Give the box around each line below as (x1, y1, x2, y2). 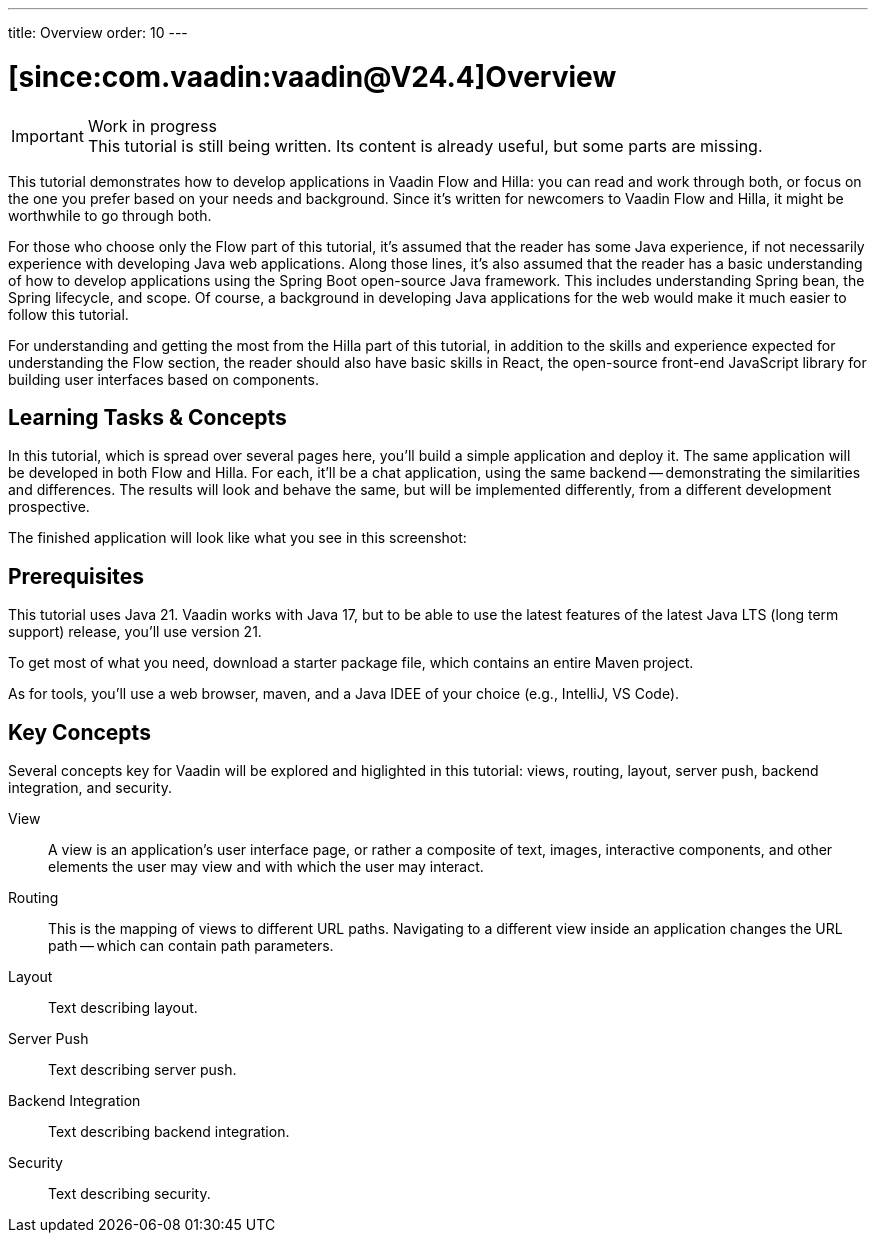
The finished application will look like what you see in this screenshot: (8, 529, 467, 547)
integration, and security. (8, 779, 173, 797)
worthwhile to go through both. (8, 206, 212, 224)
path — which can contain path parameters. (48, 937, 334, 955)
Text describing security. (48, 1185, 211, 1203)
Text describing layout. (48, 999, 198, 1017)
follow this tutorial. (8, 305, 129, 323)
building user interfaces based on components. (8, 370, 319, 388)
